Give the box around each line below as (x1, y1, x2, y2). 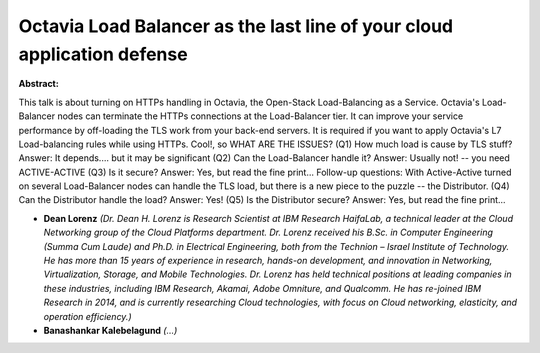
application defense (18, 43, 189, 65)
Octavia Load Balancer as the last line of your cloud (18, 15, 454, 37)
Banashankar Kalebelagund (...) (43, 324, 178, 336)
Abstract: (18, 78, 59, 90)
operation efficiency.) (43, 310, 132, 322)
